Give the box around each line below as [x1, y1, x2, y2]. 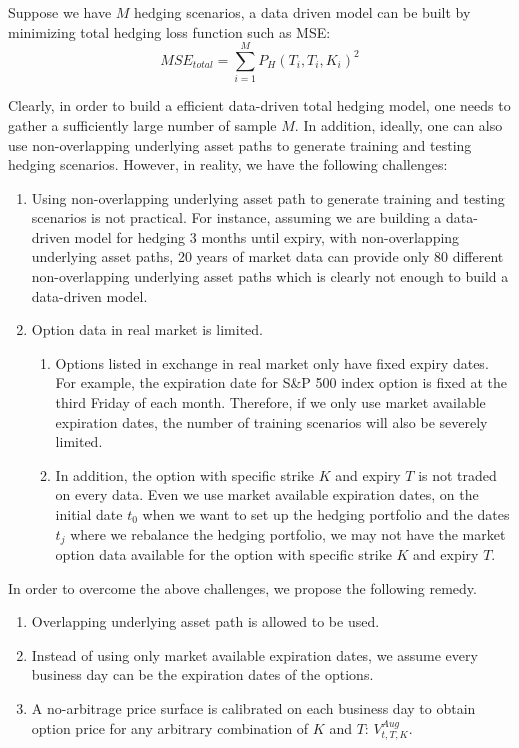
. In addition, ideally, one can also [294, 114, 503, 135]
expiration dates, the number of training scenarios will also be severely [55, 411, 488, 432]
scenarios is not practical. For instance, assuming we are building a [31, 207, 442, 228]
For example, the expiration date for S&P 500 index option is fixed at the [55, 372, 507, 393]
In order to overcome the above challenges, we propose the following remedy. [8, 577, 477, 598]
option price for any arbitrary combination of [31, 717, 309, 738]
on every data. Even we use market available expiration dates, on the [55, 484, 479, 505]
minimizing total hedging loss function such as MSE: [8, 21, 331, 42]
